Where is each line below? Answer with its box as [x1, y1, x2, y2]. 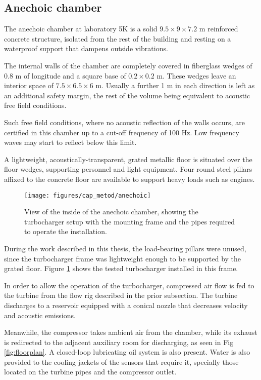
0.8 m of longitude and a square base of [4, 70, 126, 81]
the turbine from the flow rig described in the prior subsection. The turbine [4, 290, 238, 300]
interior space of [4, 80, 54, 91]
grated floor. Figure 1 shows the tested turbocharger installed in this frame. [4, 263, 238, 274]
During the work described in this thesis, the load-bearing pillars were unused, [4, 243, 246, 253]
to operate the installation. [24, 226, 107, 237]
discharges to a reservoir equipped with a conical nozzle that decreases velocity [4, 299, 248, 310]
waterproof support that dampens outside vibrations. [4, 43, 168, 54]
